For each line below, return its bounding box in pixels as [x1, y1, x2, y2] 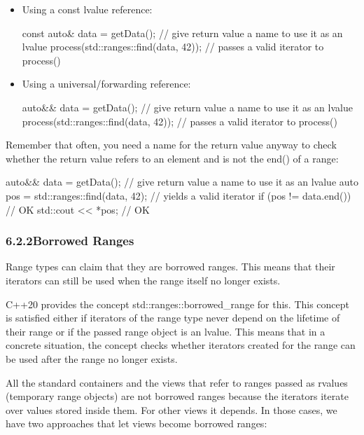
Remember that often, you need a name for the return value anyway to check [6, 137, 337, 152]
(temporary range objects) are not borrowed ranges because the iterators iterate [6, 389, 349, 403]
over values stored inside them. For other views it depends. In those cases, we [6, 402, 337, 417]
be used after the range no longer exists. [6, 351, 178, 366]
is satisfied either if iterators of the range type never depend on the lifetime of [6, 310, 340, 325]
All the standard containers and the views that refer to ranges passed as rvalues [6, 375, 348, 389]
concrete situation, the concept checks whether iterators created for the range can [6, 338, 356, 352]
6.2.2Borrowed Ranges [6, 232, 134, 249]
